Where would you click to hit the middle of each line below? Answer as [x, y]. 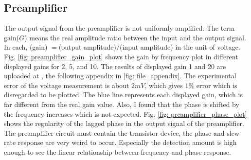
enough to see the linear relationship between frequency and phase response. [117, 151]
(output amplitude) [88, 47]
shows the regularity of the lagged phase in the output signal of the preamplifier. [124, 123]
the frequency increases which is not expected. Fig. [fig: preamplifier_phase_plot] [125, 114]
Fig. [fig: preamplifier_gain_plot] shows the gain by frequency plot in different [121, 56]
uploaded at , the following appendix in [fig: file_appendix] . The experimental [120, 76]
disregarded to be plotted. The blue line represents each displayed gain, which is [123, 95]
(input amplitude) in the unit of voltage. [180, 47]
